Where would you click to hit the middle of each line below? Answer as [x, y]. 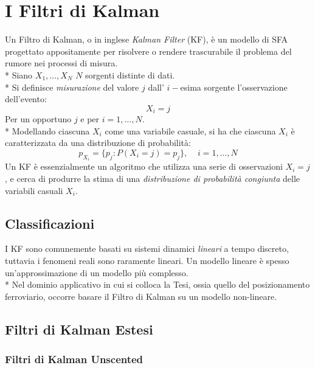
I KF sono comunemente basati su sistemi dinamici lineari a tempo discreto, [147, 248]
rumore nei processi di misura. [61, 63]
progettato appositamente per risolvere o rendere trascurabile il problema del [148, 51]
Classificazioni [50, 223]
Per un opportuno [38, 119]
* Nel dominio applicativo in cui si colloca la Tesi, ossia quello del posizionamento [157, 284]
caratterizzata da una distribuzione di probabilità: [98, 143]
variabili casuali [34, 190]
